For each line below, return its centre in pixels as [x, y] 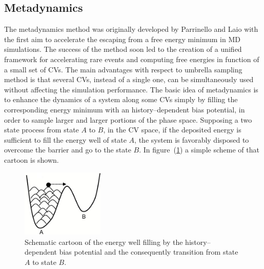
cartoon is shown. [32, 159]
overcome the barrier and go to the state [68, 150]
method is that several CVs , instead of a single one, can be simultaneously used [129, 79]
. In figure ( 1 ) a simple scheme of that [199, 150]
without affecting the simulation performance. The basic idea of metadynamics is [131, 89]
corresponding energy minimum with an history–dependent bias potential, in [125, 109]
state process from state [42, 130]
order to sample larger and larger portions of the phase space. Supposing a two [128, 119]
